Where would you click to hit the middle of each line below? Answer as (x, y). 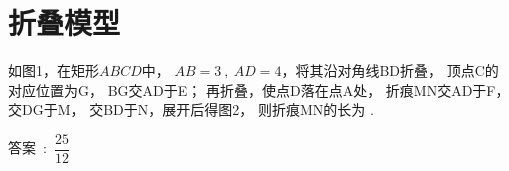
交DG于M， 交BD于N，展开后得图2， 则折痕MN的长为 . (191, 109)
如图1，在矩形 (53, 70)
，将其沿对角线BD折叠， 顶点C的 (390, 70)
